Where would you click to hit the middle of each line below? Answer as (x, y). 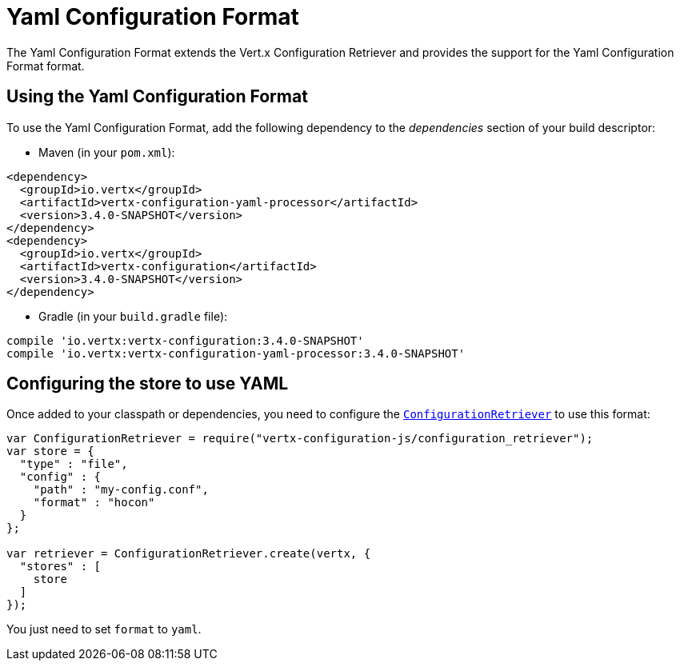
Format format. (46, 66)
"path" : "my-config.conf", (121, 490)
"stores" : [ (60, 567)
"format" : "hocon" (94, 503)
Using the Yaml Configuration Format (157, 97)
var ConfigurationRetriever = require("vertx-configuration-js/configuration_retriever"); (300, 439)
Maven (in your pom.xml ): (107, 152)
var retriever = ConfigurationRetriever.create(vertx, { (189, 554)
